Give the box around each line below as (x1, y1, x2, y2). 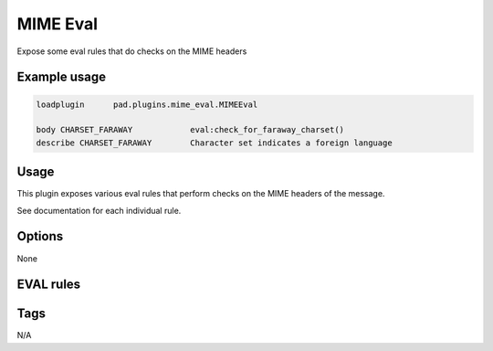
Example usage (16, 69, 107, 85)
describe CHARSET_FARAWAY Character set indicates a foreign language (36, 137, 393, 148)
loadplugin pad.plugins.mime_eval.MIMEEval (36, 99, 258, 110)
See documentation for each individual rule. (16, 205, 182, 216)
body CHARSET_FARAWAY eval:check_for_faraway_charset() (36, 124, 345, 135)
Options (16, 229, 64, 244)
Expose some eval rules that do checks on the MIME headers (16, 46, 247, 57)
